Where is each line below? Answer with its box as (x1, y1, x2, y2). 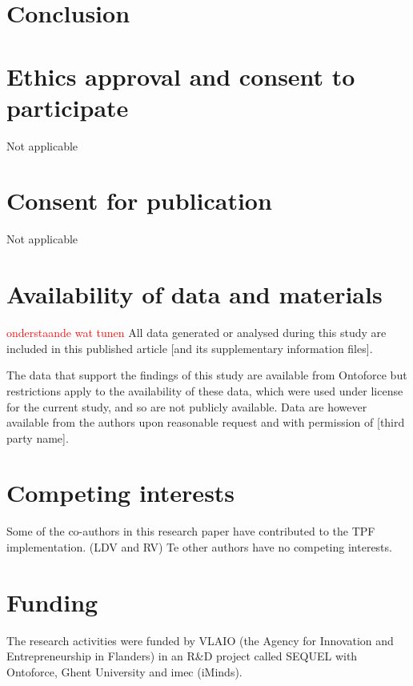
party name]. (6, 429, 69, 446)
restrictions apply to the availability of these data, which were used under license (6, 382, 403, 399)
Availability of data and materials (6, 278, 383, 311)
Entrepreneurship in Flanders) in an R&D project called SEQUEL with (6, 648, 358, 664)
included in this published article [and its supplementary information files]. (6, 339, 373, 356)
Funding (6, 585, 98, 618)
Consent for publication (6, 184, 272, 217)
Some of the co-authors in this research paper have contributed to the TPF (6, 523, 375, 540)
